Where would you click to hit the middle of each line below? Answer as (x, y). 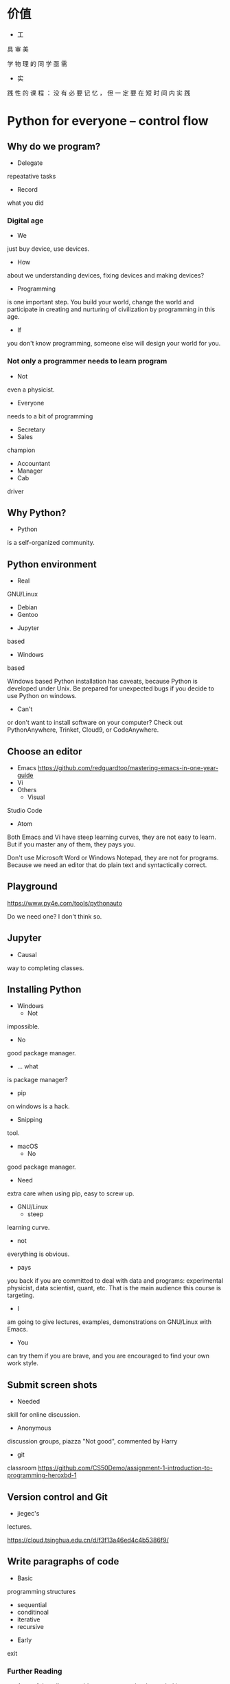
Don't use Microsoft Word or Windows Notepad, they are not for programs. (113, 857)
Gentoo (27, 615)
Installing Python (44, 989)
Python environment (52, 564)
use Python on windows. (42, 696)
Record (27, 189)
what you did (25, 203)
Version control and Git (58, 1497)
